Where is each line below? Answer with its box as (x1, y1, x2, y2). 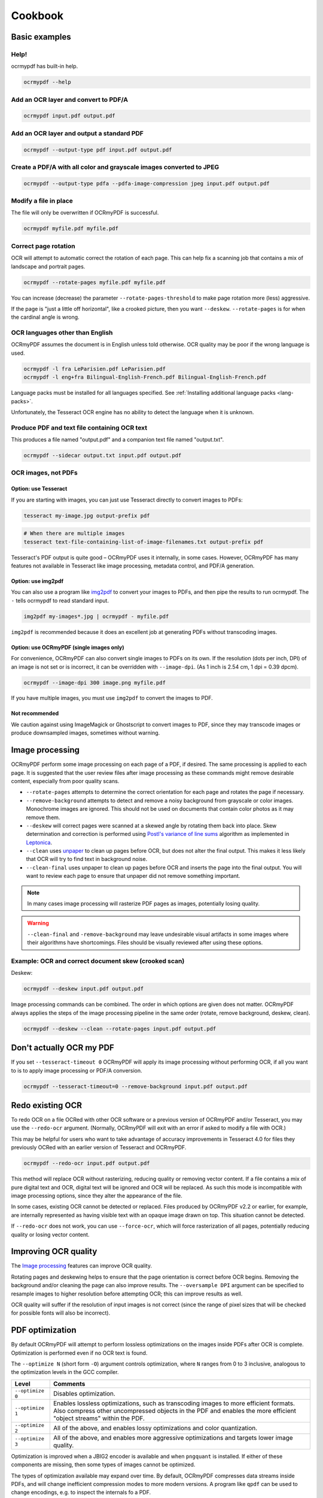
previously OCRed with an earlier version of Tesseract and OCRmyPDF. (11, 1144, 187, 1151)
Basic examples (11, 32, 71, 42)
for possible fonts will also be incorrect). (11, 1309, 111, 1316)
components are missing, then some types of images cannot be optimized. (11, 1461, 196, 1468)
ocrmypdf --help (23, 78, 72, 86)
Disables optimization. (53, 1389, 116, 1397)
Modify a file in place (11, 197, 73, 205)
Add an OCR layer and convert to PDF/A (11, 95, 129, 104)
